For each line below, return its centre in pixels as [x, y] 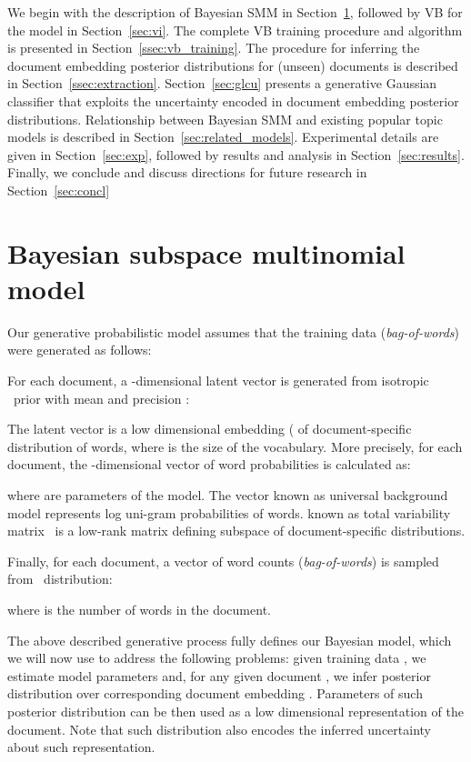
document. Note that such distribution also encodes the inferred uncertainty [219, 729]
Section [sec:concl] [59, 190]
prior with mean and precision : [101, 398]
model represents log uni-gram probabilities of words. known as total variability [229, 512]
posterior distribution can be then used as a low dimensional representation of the [235, 711]
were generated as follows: [80, 350]
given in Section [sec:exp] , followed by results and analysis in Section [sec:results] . [236, 154]
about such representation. [81, 747]
